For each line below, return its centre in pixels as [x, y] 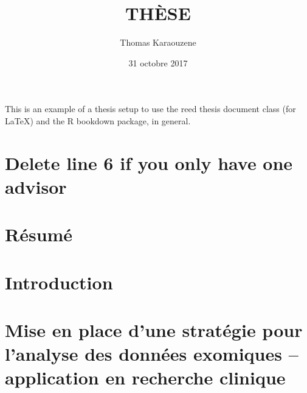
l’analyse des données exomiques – [152, 354]
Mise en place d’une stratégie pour [154, 330]
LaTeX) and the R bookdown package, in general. [98, 120]
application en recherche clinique [145, 377]
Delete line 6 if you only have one [149, 162]
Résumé [39, 234]
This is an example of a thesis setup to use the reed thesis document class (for [150, 109]
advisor [36, 186]
